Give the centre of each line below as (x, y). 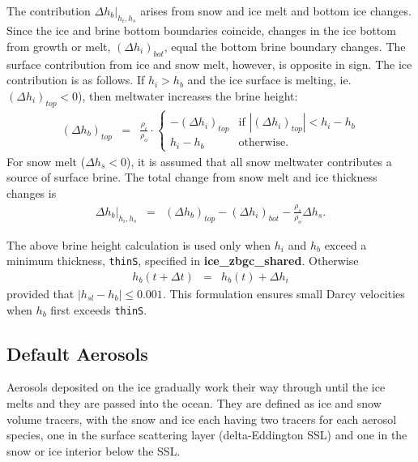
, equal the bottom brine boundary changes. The (285, 47)
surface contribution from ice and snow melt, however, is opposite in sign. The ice (209, 64)
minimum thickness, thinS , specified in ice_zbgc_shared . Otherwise (183, 261)
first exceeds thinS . (99, 309)
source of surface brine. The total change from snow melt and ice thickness (192, 177)
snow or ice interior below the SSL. (94, 450)
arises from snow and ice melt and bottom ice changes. (276, 11)
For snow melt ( (46, 161)
